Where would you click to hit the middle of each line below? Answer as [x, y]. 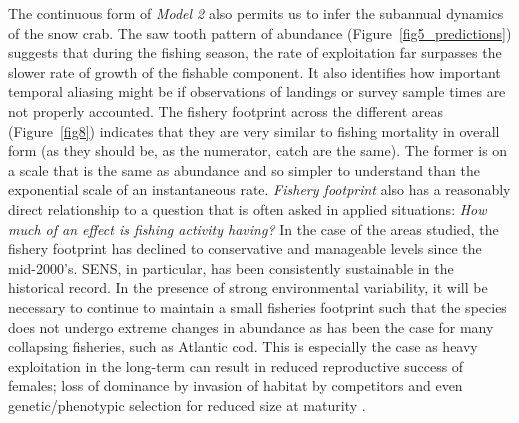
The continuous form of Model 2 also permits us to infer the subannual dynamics [256, 13]
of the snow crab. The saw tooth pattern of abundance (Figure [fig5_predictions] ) [260, 32]
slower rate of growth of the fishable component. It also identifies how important [254, 71]
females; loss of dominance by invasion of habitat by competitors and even [235, 385]
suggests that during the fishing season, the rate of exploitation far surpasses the [255, 52]
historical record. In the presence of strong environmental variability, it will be [248, 287]
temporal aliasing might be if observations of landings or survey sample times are [257, 91]
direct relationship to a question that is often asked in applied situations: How [247, 208]
